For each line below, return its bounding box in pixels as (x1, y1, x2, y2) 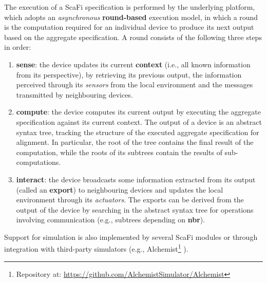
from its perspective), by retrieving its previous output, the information (16, 69, 242, 80)
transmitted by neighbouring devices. (16, 89, 133, 100)
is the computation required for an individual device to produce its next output (4, 22, 254, 32)
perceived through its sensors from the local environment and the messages (16, 79, 253, 90)
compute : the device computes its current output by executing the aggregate (16, 106, 261, 117)
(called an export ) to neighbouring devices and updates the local (16, 184, 223, 195)
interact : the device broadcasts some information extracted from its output (16, 174, 256, 184)
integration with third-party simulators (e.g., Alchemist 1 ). (4, 242, 188, 254)
